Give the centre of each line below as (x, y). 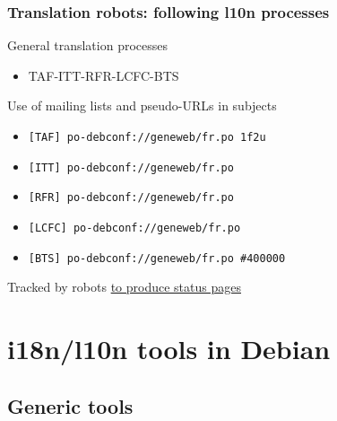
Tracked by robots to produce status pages (124, 287)
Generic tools (70, 405)
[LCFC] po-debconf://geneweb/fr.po (134, 228)
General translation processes (88, 45)
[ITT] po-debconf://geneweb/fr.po (131, 167)
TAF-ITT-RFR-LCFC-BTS (104, 75)
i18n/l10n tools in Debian (169, 349)
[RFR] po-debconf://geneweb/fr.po (131, 198)
